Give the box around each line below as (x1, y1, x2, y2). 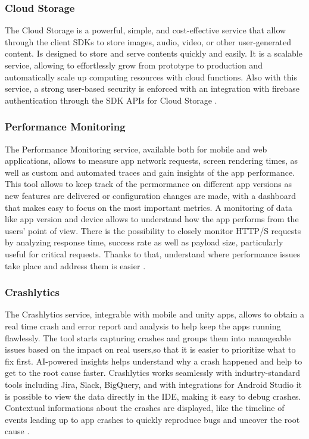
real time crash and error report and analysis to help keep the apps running (5, 319, 281, 332)
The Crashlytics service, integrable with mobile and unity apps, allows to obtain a (5, 308, 304, 320)
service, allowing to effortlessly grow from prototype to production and (5, 59, 263, 71)
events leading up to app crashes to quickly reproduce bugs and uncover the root (5, 413, 300, 425)
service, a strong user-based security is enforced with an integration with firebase (5, 82, 300, 95)
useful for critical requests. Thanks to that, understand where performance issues (5, 247, 301, 260)
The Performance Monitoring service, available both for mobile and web (5, 142, 267, 155)
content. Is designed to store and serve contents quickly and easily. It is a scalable (5, 47, 302, 60)
